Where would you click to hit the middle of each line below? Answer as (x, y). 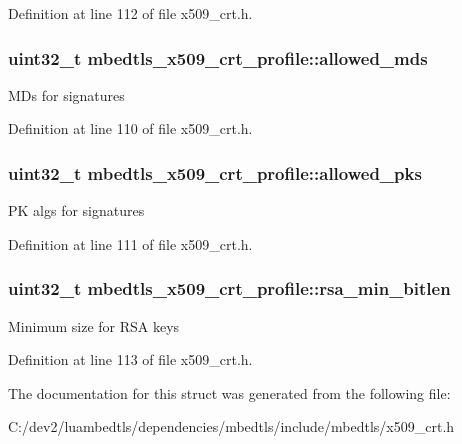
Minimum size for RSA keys (94, 325)
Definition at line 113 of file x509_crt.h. (130, 359)
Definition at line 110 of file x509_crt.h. (130, 128)
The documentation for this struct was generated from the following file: (229, 392)
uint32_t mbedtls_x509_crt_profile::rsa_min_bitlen (229, 288)
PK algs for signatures (76, 210)
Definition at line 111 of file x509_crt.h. (130, 243)
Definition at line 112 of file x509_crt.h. (130, 13)
